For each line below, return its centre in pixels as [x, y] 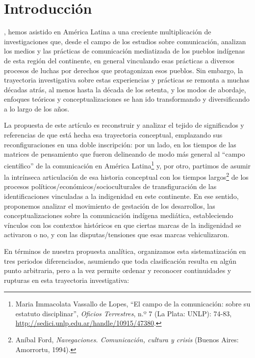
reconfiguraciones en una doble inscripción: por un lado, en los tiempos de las [120, 144]
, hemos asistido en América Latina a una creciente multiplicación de [108, 32]
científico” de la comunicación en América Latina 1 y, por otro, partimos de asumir [127, 165]
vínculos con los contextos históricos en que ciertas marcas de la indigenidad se [123, 225]
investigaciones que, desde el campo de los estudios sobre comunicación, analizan [125, 41]
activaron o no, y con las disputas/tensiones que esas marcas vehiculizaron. [117, 234]
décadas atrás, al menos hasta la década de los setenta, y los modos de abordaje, [125, 89]
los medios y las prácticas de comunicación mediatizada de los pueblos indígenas [125, 51]
